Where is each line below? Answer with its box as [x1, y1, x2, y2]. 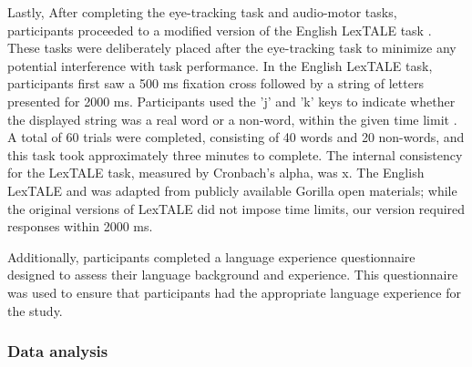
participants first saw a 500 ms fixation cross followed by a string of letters [7, 74, 424, 93]
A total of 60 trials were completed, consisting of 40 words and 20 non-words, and [7, 127, 465, 147]
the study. [7, 301, 63, 320]
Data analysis [7, 340, 108, 362]
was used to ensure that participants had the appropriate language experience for [7, 282, 461, 301]
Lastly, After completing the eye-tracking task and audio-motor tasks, [7, 3, 397, 21]
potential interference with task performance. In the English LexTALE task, [7, 56, 433, 75]
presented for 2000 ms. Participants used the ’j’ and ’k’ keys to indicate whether [7, 91, 456, 110]
